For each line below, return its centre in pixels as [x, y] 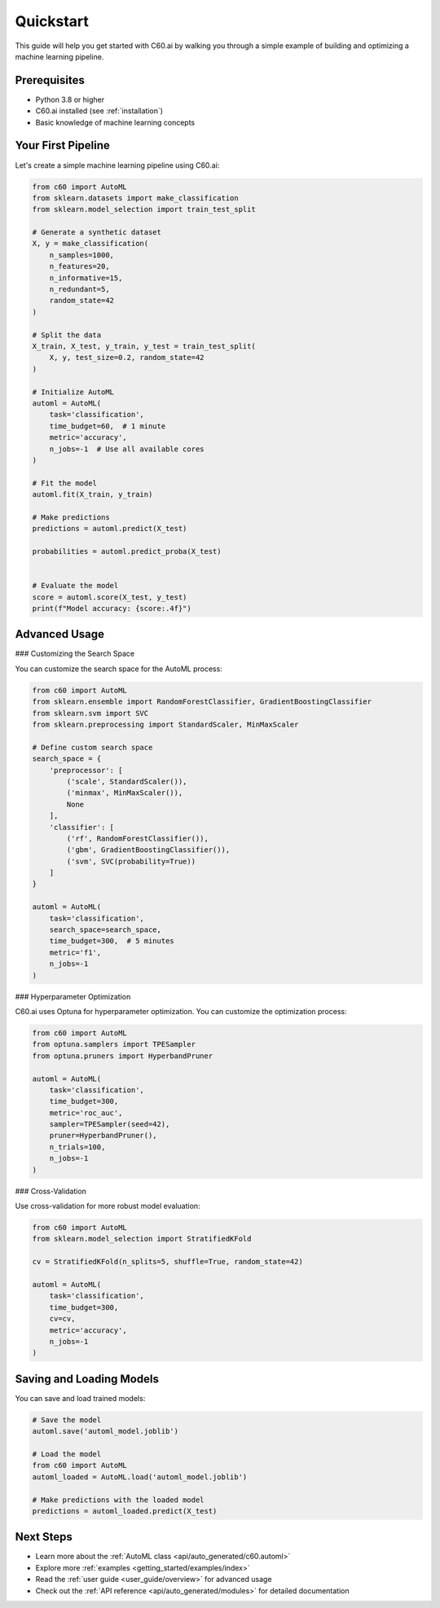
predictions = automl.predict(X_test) [110, 529]
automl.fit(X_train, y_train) [92, 494]
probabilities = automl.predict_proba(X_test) [127, 551]
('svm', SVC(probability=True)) [131, 861]
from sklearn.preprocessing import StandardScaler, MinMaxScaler [165, 725]
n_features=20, [79, 266]
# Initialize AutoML [73, 392]
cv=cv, [62, 1319]
